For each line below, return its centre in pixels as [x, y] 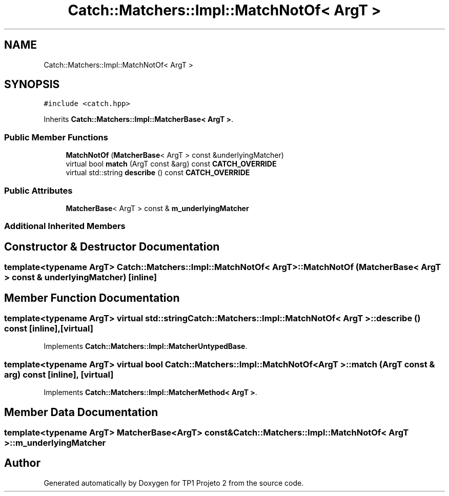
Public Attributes [38, 190]
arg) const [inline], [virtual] [59, 374]
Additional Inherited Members [65, 226]
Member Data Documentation [81, 412]
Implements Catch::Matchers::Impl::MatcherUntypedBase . [146, 346]
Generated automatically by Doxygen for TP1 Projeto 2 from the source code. [174, 483]
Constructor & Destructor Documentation [112, 246]
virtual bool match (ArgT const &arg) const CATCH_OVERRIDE [171, 164]
